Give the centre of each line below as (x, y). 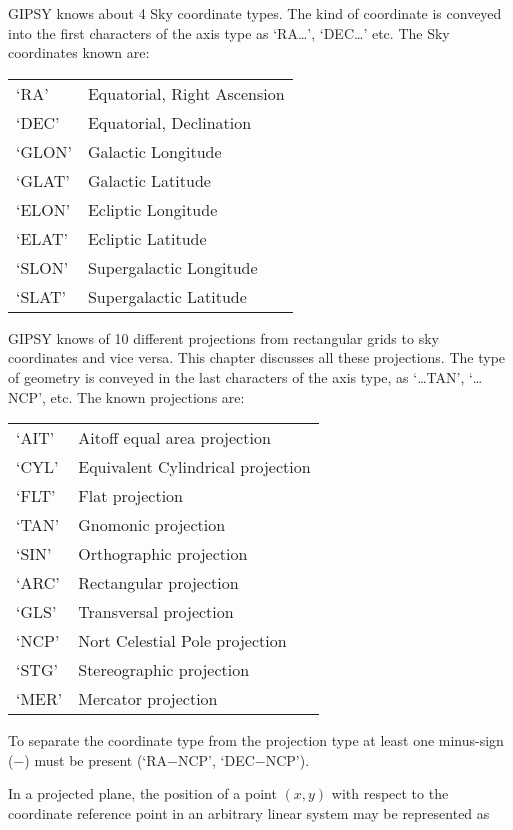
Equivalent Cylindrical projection (194, 467)
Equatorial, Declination (169, 122)
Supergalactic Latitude (167, 296)
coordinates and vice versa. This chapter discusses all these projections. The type (257, 357)
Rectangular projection (158, 583)
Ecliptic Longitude (152, 209)
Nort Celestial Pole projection (182, 641)
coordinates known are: (79, 52)
